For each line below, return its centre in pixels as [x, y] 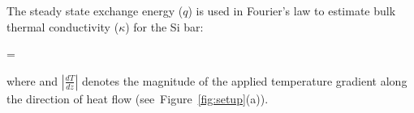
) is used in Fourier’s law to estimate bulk [292, 10]
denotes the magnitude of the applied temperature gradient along [245, 80]
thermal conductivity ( [63, 26]
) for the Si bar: [164, 26]
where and [32, 80]
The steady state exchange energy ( [95, 10]
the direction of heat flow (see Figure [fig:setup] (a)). [138, 98]
